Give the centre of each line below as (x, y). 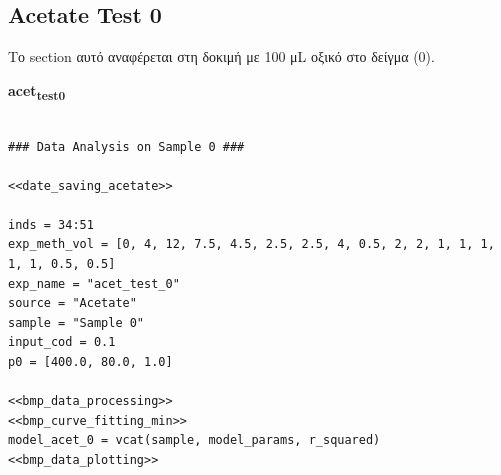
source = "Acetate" (72, 303)
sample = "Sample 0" (76, 322)
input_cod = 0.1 (62, 342)
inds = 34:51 (51, 224)
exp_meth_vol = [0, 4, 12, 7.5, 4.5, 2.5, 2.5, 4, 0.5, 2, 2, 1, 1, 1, (251, 244)
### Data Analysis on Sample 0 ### (126, 146)
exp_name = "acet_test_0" (94, 283)
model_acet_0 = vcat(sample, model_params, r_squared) (194, 440)
